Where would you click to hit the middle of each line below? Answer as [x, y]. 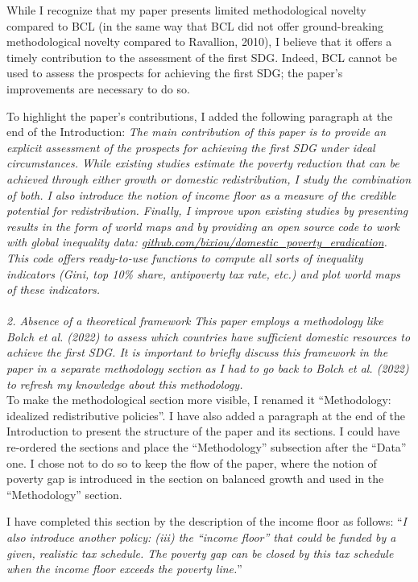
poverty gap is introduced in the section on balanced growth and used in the [195, 479]
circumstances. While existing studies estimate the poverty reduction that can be [203, 163]
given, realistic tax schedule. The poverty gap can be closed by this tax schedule [200, 553]
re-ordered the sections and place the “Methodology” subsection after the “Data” [207, 447]
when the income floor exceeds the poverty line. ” [124, 569]
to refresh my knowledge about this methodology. [125, 384]
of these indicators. [54, 289]
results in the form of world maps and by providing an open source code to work [203, 226]
